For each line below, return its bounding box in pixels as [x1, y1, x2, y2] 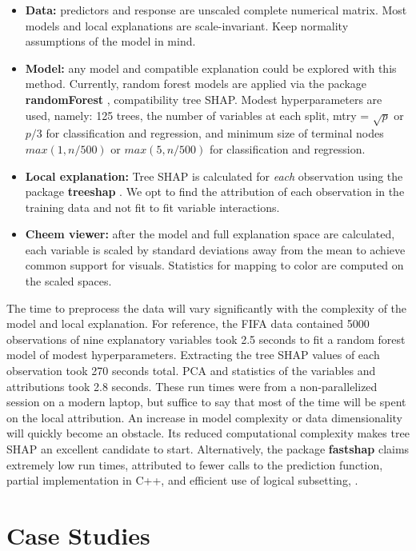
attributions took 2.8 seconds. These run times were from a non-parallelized [6, 377, 378, 394]
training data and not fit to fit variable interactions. [25, 198, 280, 215]
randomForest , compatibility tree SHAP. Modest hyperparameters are [25, 90, 382, 107]
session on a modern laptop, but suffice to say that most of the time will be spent [6, 393, 406, 410]
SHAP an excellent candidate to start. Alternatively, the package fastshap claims [6, 441, 410, 457]
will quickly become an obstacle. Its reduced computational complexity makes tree [6, 425, 410, 441]
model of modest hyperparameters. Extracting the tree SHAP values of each [6, 346, 380, 363]
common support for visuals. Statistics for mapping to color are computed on [25, 257, 404, 274]
